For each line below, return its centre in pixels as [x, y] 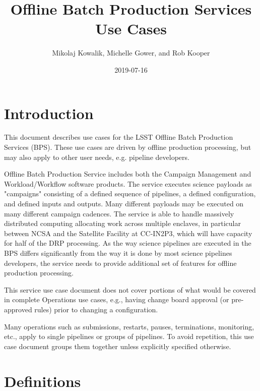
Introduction [49, 113]
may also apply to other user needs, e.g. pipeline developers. [97, 157]
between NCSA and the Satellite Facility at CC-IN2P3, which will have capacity [128, 233]
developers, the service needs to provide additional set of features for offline [120, 263]
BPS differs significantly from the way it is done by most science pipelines [118, 253]
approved [18, 309]
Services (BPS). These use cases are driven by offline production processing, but [128, 147]
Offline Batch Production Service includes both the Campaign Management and [128, 174]
